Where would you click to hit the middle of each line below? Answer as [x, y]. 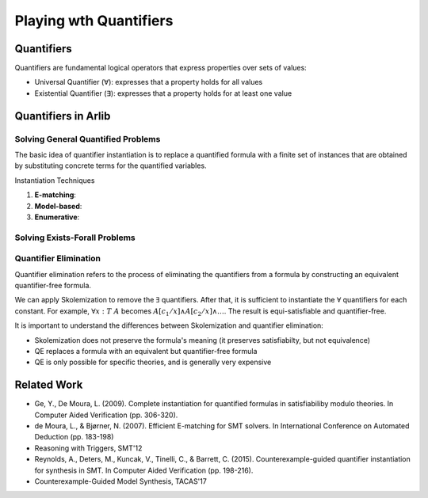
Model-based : [58, 206]
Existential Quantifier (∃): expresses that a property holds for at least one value [163, 93]
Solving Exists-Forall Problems [75, 238]
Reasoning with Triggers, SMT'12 [88, 448]
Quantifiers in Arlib [63, 116]
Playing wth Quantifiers [94, 21]
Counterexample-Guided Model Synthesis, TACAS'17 [121, 481]
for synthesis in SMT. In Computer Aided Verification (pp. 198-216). [144, 470]
